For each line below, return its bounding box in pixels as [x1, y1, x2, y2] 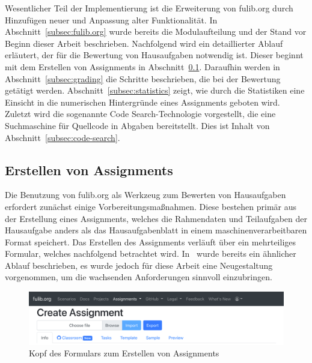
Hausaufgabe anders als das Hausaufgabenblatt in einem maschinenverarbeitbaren [5, 224, 307, 236]
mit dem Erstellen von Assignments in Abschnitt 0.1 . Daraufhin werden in [5, 60, 280, 73]
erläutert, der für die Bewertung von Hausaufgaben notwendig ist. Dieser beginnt [5, 49, 304, 61]
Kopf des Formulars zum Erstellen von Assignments [29, 347, 219, 359]
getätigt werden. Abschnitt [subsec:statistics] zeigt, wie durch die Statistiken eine [5, 84, 305, 97]
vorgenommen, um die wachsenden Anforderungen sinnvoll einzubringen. [5, 271, 272, 283]
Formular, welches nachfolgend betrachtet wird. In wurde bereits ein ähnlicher [5, 247, 296, 260]
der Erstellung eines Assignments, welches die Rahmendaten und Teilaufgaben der [5, 212, 308, 224]
